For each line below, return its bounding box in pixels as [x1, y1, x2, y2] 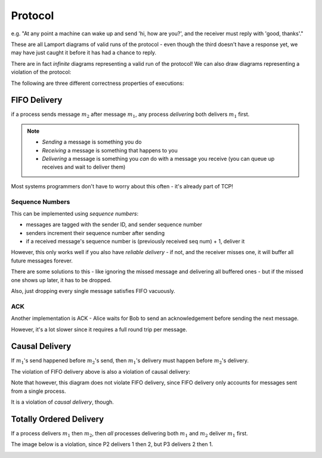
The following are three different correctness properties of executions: [11, 80, 184, 87]
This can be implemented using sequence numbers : [11, 210, 139, 217]
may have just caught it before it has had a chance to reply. [11, 49, 157, 56]
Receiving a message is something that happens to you [42, 146, 178, 154]
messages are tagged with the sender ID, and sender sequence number [26, 221, 203, 228]
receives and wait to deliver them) [42, 163, 126, 170]
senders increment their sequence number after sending [26, 229, 165, 236]
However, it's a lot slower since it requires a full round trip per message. [11, 326, 188, 333]
